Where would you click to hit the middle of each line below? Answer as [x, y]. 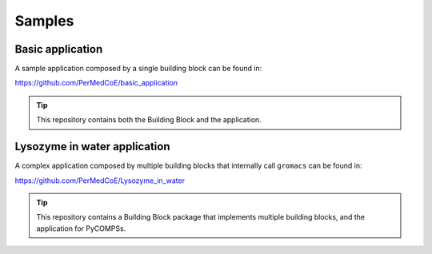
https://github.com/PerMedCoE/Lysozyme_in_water [100, 181]
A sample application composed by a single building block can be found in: [138, 69]
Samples [44, 21]
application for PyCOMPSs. [81, 228]
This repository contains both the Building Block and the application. [149, 120]
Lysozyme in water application [93, 147]
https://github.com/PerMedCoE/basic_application [96, 83]
